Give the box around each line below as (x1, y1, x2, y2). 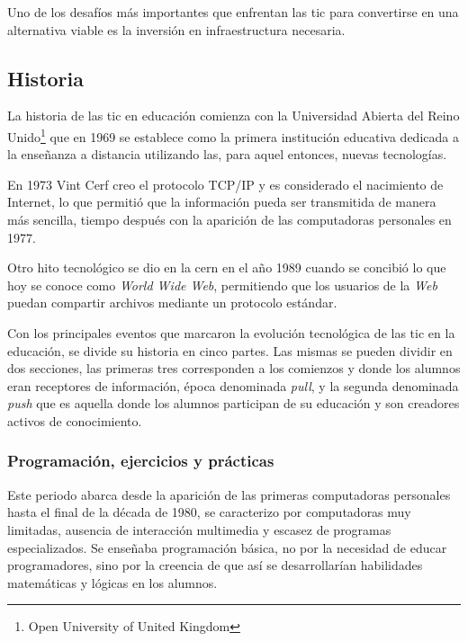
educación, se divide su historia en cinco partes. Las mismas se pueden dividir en (7, 341, 453, 360)
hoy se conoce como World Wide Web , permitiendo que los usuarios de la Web (7, 275, 437, 294)
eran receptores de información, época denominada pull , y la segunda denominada (7, 376, 459, 395)
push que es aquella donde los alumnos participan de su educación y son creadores (7, 394, 460, 413)
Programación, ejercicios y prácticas (7, 450, 274, 472)
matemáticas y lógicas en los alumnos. (7, 573, 218, 592)
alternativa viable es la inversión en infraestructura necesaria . (7, 20, 346, 39)
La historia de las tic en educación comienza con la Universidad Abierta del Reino (7, 106, 460, 125)
